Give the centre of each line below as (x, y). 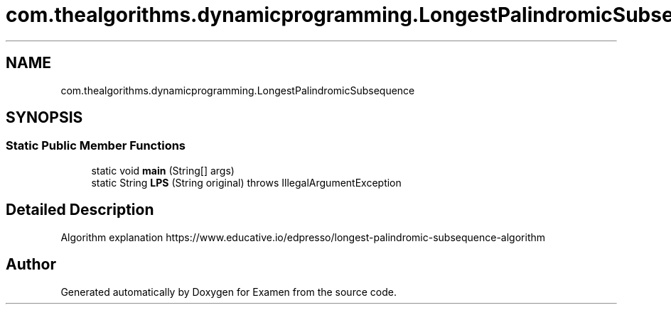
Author (31, 265)
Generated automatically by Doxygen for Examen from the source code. (229, 292)
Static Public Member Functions (96, 146)
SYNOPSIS (44, 118)
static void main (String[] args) (163, 170)
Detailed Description (80, 210)
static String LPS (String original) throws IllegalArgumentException (246, 182)
